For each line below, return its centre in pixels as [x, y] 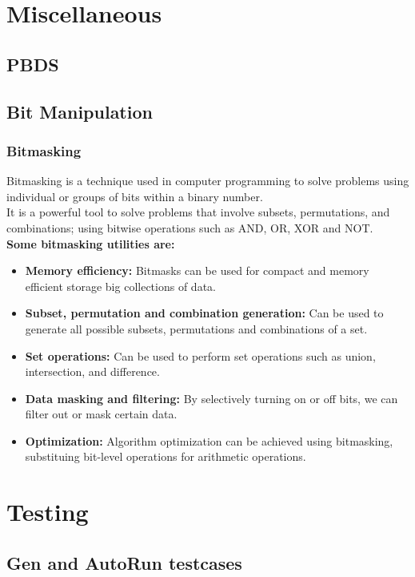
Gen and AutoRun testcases [124, 562]
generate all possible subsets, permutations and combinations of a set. [196, 328]
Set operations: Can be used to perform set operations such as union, [200, 355]
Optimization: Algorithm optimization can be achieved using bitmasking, [209, 440]
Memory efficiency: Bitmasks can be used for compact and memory [197, 270]
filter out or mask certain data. [101, 414]
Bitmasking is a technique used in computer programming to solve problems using [208, 181]
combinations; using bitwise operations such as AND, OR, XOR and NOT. [190, 227]
